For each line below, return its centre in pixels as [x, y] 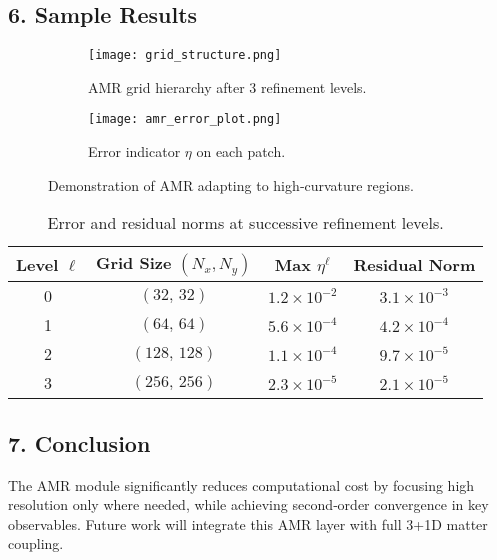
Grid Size [133, 263]
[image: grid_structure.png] [185, 55]
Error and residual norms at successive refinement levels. [245, 223]
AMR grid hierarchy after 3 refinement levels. [227, 86]
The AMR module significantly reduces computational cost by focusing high [241, 484]
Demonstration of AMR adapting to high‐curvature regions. [231, 184]
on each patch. [241, 151]
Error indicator [134, 151]
